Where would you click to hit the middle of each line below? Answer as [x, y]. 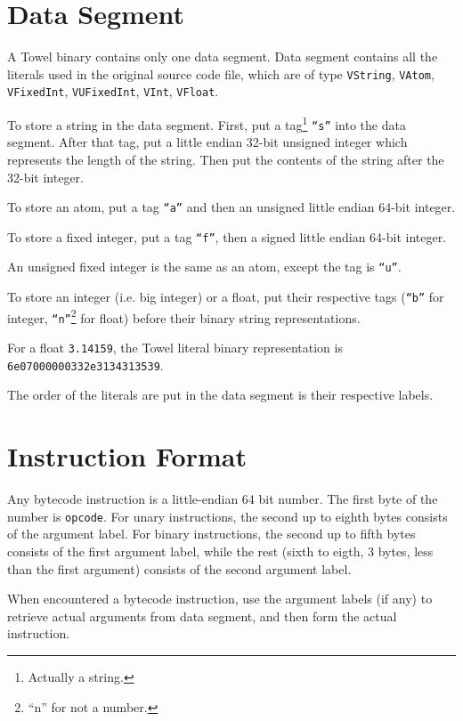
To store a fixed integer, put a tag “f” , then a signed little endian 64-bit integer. [227, 236]
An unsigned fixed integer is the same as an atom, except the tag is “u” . [204, 267]
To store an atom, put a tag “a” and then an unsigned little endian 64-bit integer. [231, 207]
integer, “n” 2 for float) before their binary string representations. [184, 316]
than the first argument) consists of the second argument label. [179, 568]
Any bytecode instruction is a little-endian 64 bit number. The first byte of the [223, 499]
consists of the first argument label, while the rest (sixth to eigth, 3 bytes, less [220, 551]
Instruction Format [127, 456]
